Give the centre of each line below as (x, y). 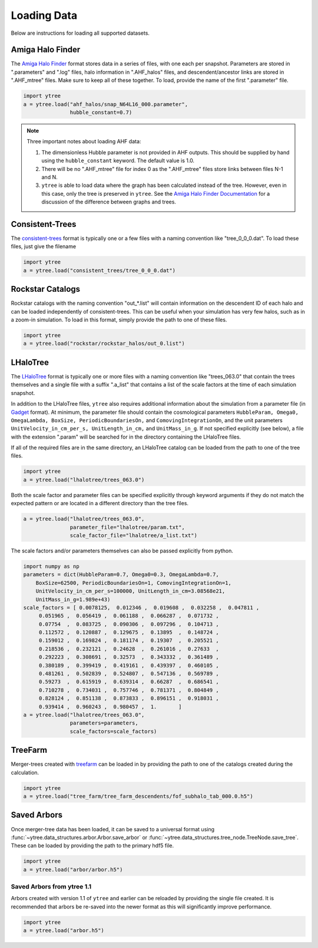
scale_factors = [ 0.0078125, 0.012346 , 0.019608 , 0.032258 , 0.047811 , (141, 608)
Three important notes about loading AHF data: (84, 141)
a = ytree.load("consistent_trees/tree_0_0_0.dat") (100, 270)
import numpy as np (51, 566)
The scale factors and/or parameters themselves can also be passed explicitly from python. (122, 551)
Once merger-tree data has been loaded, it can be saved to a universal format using (113, 829)
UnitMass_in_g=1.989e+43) (73, 599)
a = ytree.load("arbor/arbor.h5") (73, 869)
